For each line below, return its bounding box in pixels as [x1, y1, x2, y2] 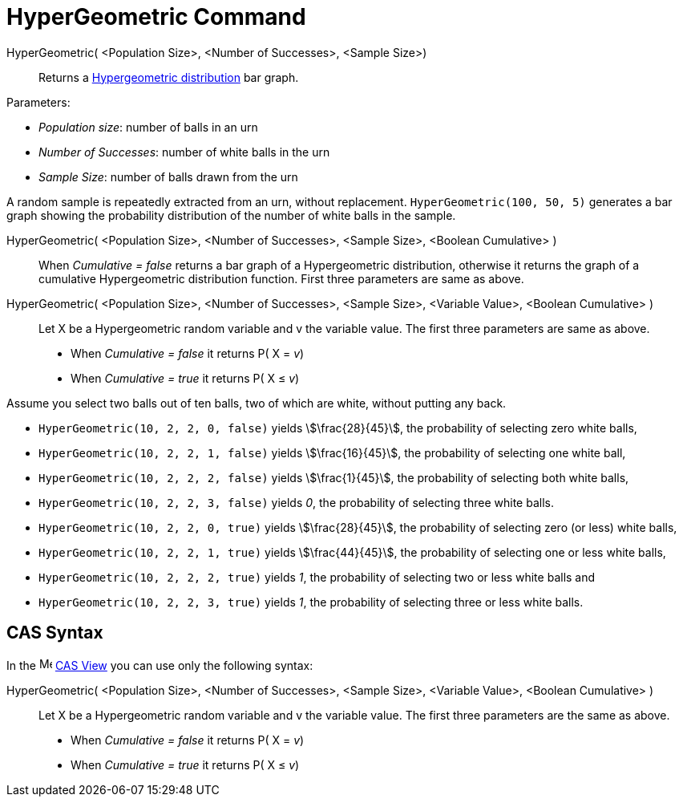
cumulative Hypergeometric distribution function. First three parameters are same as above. [38, 271, 524, 286]
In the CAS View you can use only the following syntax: [6, 658, 313, 672]
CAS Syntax [6, 623, 103, 643]
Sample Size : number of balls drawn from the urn [38, 169, 298, 184]
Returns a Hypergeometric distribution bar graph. [38, 70, 299, 84]
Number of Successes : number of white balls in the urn [38, 144, 330, 159]
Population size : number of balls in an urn [38, 120, 258, 134]
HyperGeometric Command [6, 3, 306, 30]
